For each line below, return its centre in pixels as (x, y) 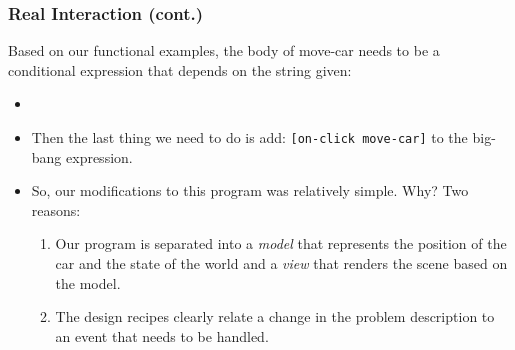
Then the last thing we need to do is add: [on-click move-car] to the (249, 137)
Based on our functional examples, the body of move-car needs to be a (224, 50)
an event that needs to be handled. (162, 335)
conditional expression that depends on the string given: (180, 69)
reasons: (56, 209)
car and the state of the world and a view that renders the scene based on (281, 263)
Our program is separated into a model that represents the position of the (281, 243)
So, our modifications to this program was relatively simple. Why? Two (250, 190)
